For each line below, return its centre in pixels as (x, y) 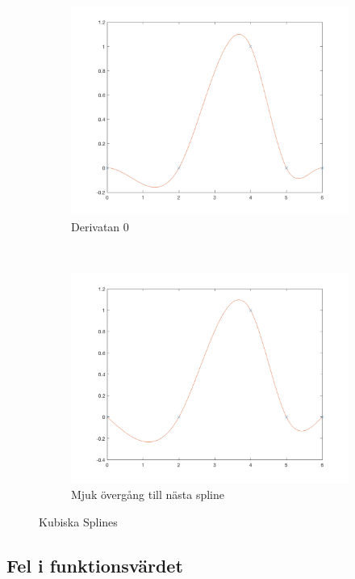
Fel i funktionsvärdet (95, 565)
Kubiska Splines (78, 521)
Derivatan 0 (100, 226)
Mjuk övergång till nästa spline (148, 494)
